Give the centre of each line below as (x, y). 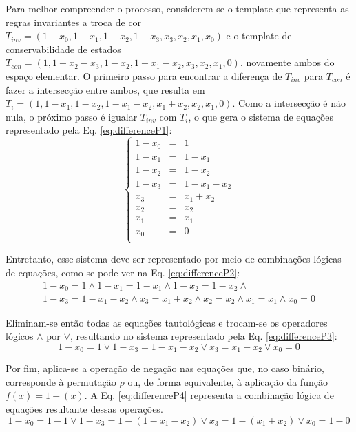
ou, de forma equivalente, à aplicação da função (228, 381)
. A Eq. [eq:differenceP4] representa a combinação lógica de (209, 395)
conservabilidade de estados (63, 49)
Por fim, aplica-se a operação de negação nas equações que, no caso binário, (165, 368)
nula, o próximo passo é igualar (72, 116)
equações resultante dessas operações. (84, 408)
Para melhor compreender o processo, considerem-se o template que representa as (177, 8)
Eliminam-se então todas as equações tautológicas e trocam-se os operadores (167, 322)
